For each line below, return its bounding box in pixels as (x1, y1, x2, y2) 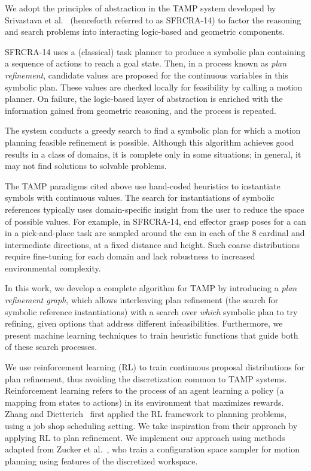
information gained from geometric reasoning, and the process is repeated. (5, 104, 276, 116)
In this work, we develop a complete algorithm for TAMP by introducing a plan (5, 282, 297, 294)
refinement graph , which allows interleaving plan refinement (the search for (5, 294, 279, 306)
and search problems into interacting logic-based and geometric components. (5, 25, 285, 38)
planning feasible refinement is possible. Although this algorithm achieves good (5, 135, 294, 148)
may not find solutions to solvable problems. (5, 159, 167, 172)
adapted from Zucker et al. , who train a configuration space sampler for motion (5, 443, 300, 455)
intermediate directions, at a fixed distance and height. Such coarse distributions (5, 238, 300, 250)
